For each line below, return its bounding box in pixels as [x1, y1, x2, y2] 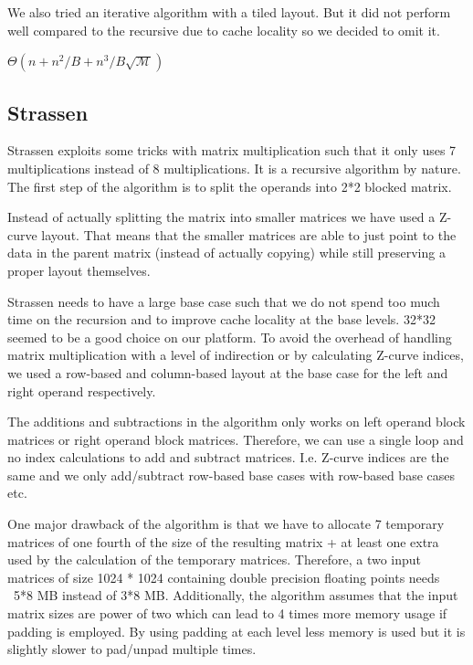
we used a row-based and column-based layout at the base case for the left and [7, 363, 448, 382]
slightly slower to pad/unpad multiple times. [7, 639, 257, 659]
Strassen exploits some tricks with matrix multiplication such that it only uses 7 [7, 141, 457, 160]
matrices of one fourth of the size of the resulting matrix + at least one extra [7, 532, 439, 551]
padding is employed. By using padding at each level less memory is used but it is [7, 621, 466, 640]
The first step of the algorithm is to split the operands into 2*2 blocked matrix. [7, 176, 452, 195]
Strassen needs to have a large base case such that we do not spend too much [7, 291, 440, 311]
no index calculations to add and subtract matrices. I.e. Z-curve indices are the [7, 448, 449, 467]
